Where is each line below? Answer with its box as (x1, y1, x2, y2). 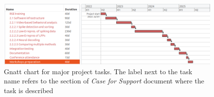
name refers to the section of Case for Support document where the (4, 76, 204, 86)
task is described (4, 85, 53, 95)
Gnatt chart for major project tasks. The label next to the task (4, 66, 193, 76)
